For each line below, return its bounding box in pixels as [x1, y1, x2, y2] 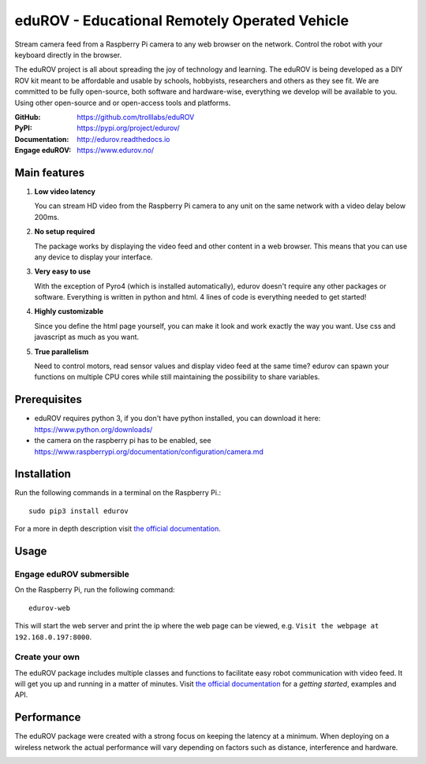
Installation [14, 468, 71, 481]
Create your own [14, 651, 80, 662]
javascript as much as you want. [34, 332, 140, 342]
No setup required [34, 227, 95, 237]
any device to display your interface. [34, 252, 153, 262]
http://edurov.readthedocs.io [77, 134, 170, 143]
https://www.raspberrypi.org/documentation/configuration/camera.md [34, 446, 264, 457]
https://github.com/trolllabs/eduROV [77, 112, 195, 121]
